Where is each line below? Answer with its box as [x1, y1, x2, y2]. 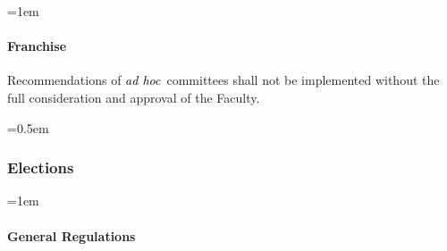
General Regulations [7, 226, 136, 245]
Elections [7, 156, 74, 179]
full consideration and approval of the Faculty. [7, 88, 260, 106]
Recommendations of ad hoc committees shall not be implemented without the [7, 71, 440, 89]
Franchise [7, 37, 67, 55]
